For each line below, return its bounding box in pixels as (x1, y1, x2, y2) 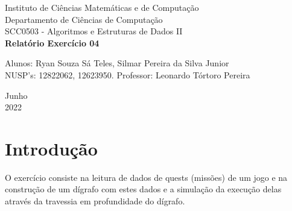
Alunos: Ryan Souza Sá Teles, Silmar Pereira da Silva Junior (5, 57, 229, 69)
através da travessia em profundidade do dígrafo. (5, 195, 185, 207)
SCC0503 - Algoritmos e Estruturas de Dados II (5, 25, 183, 37)
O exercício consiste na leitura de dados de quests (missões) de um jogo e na (5, 171, 288, 183)
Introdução (5, 136, 98, 160)
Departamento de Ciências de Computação (5, 13, 163, 25)
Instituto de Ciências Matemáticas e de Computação (5, 1, 199, 13)
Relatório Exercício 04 (5, 36, 100, 49)
